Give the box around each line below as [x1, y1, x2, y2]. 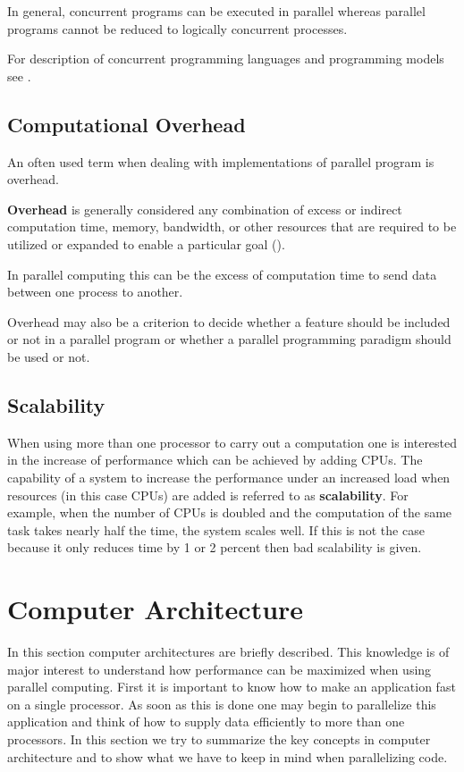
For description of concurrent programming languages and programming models [7, 49, 444, 68]
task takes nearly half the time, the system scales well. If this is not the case [7, 520, 425, 539]
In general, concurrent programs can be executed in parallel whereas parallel [7, 2, 426, 20]
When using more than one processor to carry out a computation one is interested [7, 432, 458, 451]
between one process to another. [7, 282, 183, 301]
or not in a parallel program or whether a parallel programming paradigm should [7, 330, 451, 348]
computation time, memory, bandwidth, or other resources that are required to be [7, 217, 457, 236]
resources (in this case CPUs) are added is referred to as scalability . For [7, 485, 409, 504]
